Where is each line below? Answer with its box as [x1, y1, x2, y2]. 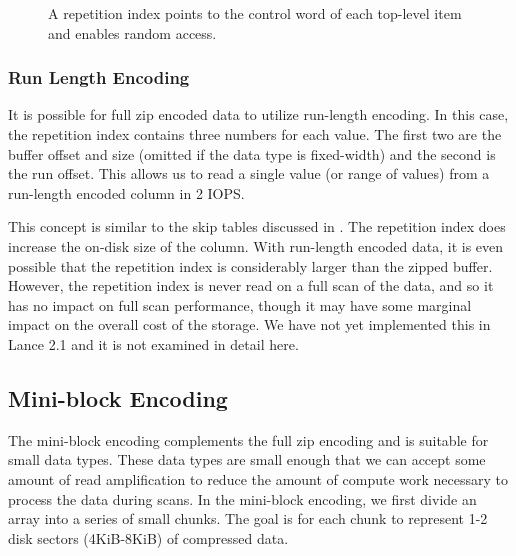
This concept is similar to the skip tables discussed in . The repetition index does [8, 216, 506, 237]
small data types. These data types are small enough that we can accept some [8, 449, 486, 470]
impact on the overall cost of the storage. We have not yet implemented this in [8, 314, 491, 335]
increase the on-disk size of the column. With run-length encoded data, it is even [8, 235, 504, 256]
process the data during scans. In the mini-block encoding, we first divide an [8, 488, 477, 509]
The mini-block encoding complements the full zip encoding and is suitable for [8, 429, 489, 450]
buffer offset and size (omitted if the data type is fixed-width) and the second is [8, 143, 496, 164]
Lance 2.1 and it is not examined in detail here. [8, 333, 299, 354]
